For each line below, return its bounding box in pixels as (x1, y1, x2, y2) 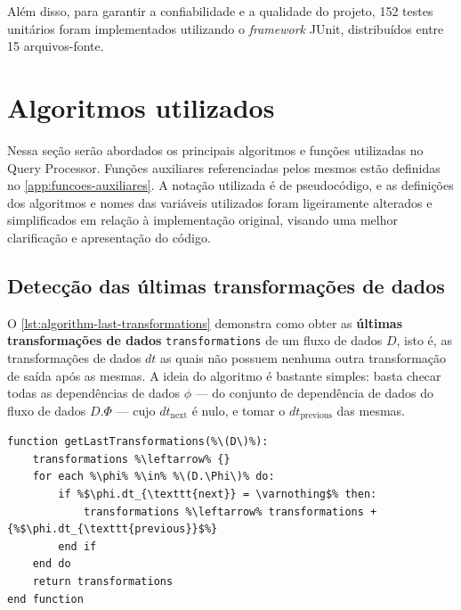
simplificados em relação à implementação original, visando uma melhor (7, 210, 398, 229)
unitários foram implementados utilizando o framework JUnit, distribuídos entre (7, 19, 444, 37)
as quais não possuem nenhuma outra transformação (160, 348, 447, 367)
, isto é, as (396, 331, 452, 350)
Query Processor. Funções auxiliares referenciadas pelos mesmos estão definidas (7, 158, 441, 177)
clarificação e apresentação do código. (7, 227, 211, 246)
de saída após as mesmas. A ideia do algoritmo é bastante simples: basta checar (7, 366, 441, 384)
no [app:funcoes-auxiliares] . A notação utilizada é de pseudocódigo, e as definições (7, 176, 454, 194)
